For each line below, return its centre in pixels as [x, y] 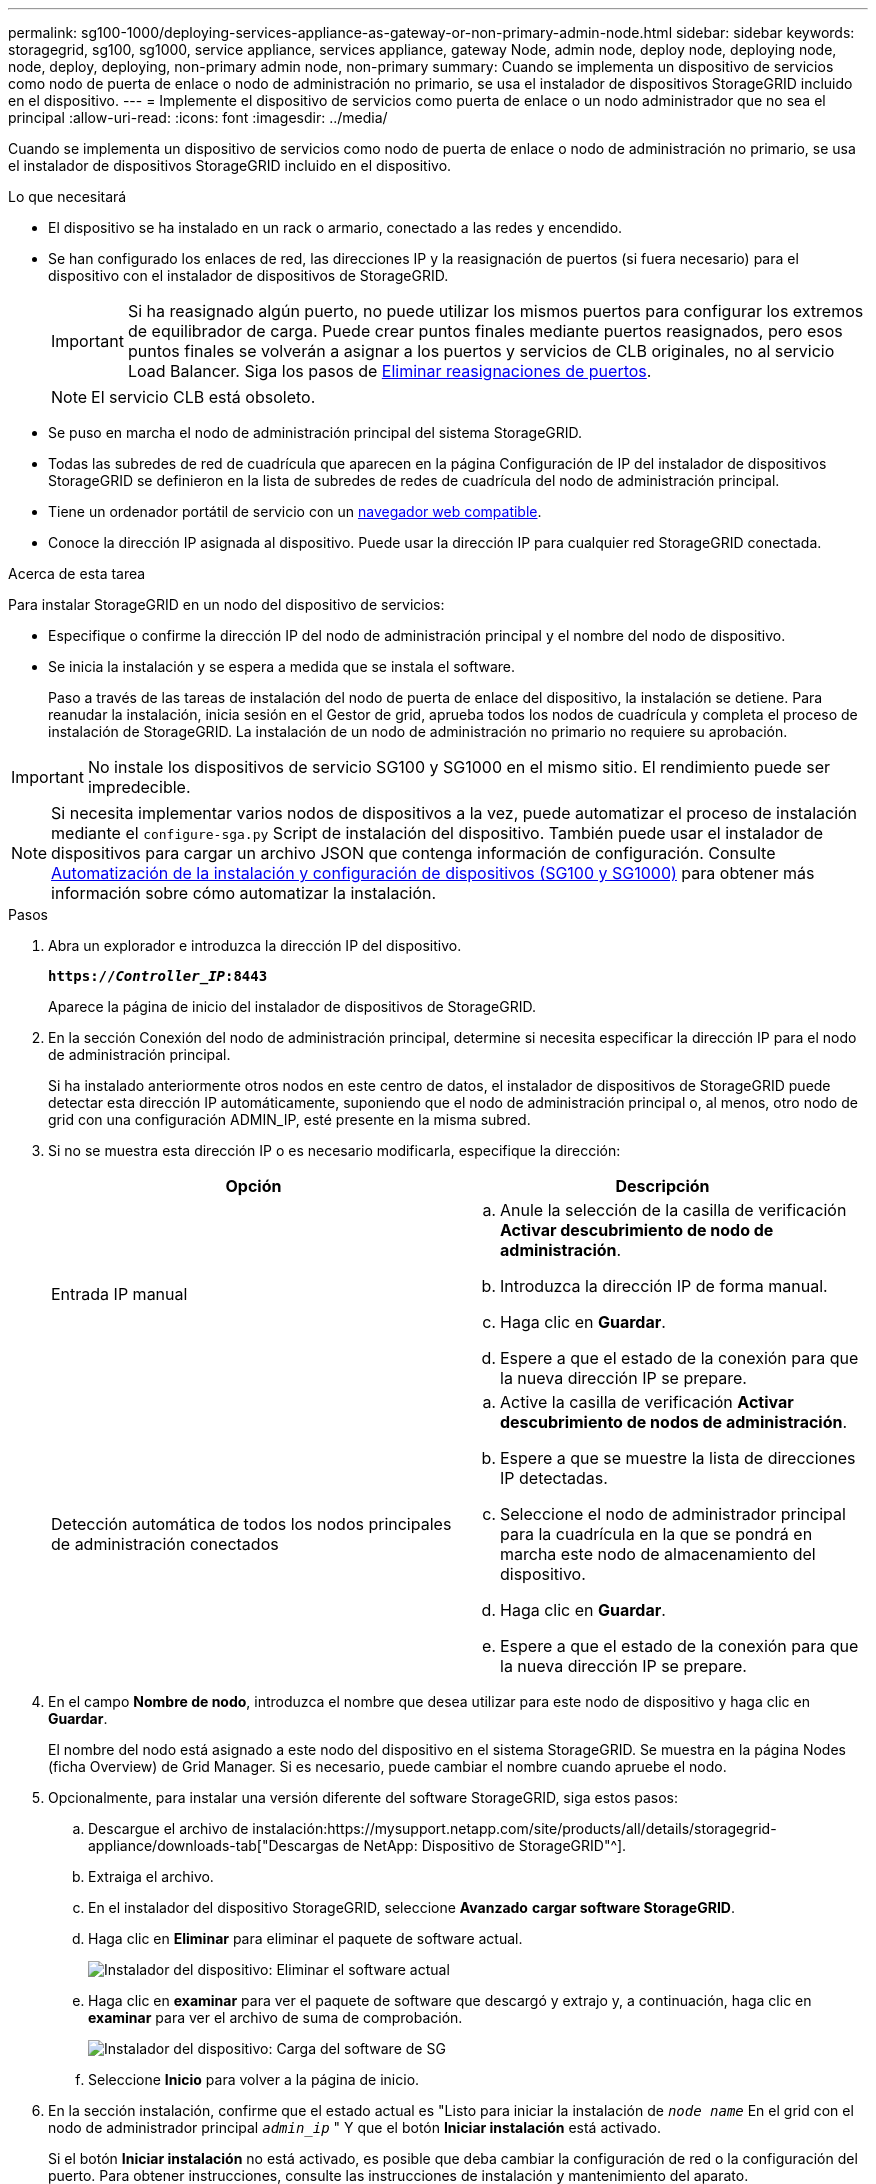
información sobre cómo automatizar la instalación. [244, 893]
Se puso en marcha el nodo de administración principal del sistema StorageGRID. [315, 432]
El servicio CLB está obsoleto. [203, 397]
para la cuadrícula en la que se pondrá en [656, 1534]
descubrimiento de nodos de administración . [674, 1422]
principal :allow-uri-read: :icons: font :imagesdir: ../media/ [198, 117]
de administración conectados [165, 1544]
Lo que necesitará [67, 196]
